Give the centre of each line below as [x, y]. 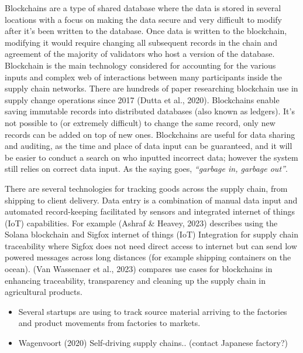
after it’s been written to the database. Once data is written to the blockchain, [146, 31]
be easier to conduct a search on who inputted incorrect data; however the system [151, 157]
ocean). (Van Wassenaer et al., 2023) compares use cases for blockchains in [139, 269]
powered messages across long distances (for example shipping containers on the [148, 257]
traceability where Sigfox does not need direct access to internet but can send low [151, 245]
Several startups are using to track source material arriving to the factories [153, 311]
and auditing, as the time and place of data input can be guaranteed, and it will [149, 146]
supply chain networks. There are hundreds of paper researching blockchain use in [151, 88]
